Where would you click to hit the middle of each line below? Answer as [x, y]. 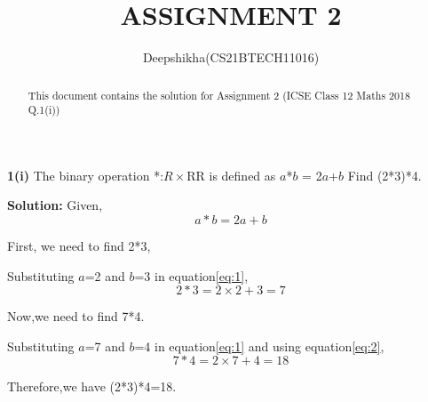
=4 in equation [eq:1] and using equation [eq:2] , [259, 346]
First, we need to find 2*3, [79, 246]
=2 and [105, 275]
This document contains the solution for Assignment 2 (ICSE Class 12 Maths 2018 [219, 95]
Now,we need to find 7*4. [76, 316]
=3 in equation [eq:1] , [191, 275]
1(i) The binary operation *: [86, 175]
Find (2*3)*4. [384, 175]
